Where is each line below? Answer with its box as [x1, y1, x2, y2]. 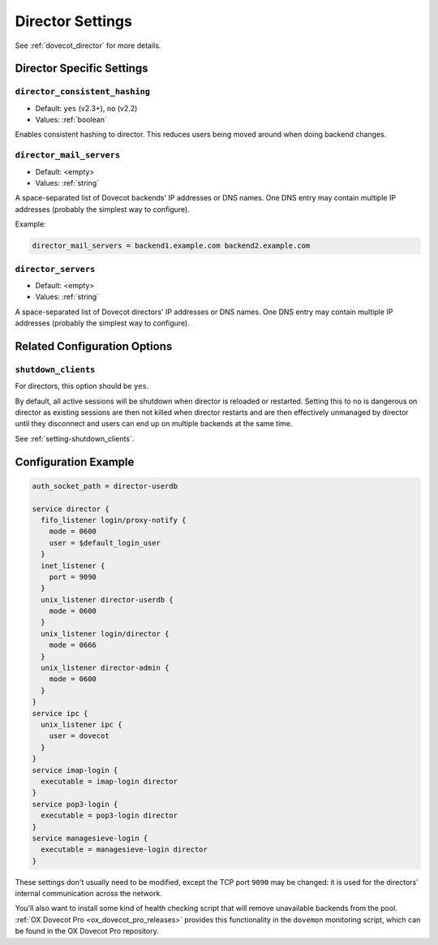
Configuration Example [15, 455, 135, 468]
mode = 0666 [49, 641, 97, 649]
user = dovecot [49, 731, 109, 740]
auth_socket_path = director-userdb [32, 481, 178, 490]
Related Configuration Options [15, 339, 173, 353]
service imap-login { [32, 766, 118, 775]
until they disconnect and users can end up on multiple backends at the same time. [15, 419, 293, 429]
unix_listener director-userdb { [41, 595, 174, 604]
